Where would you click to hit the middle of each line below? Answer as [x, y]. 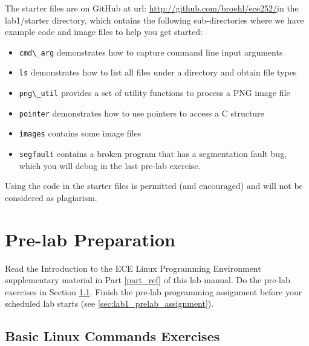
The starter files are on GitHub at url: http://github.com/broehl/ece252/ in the [152, 8]
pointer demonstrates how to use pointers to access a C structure [141, 113]
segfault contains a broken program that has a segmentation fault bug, [153, 154]
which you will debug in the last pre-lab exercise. [110, 165]
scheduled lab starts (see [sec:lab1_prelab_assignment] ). [109, 303]
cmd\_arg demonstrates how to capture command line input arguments [151, 52]
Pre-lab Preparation [90, 239]
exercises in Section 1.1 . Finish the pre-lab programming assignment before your [154, 291]
